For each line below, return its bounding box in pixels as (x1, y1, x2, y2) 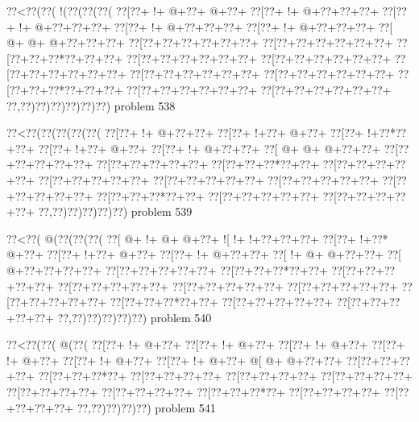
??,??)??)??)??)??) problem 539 (38, 203, 193, 220)
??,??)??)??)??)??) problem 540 (57, 308, 212, 325)
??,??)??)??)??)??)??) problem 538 (6, 97, 176, 114)
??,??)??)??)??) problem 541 (77, 399, 216, 416)
